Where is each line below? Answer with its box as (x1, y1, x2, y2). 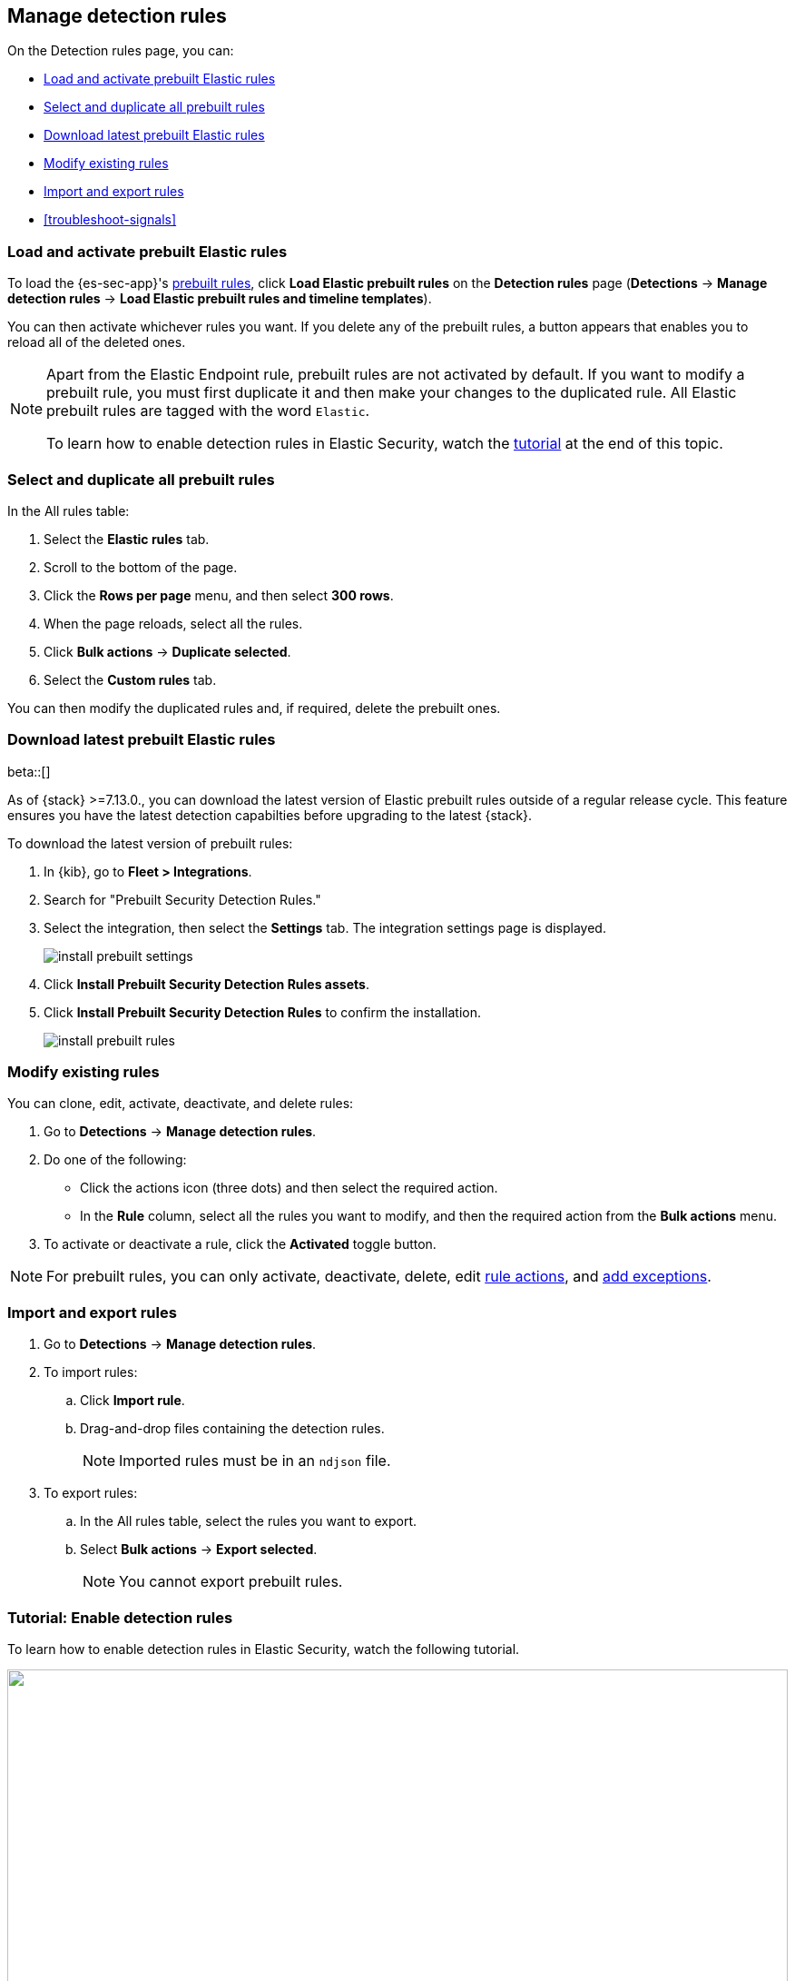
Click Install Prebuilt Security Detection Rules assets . (44, 976, 369, 992)
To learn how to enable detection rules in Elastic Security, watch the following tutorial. (7, 1640, 520, 1657)
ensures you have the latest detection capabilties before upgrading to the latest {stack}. (7, 807, 533, 823)
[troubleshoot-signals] (44, 212, 177, 228)
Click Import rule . (80, 1392, 185, 1409)
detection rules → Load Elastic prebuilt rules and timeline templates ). (7, 291, 432, 307)
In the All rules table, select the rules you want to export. (80, 1513, 417, 1530)
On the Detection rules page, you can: (7, 43, 234, 59)
